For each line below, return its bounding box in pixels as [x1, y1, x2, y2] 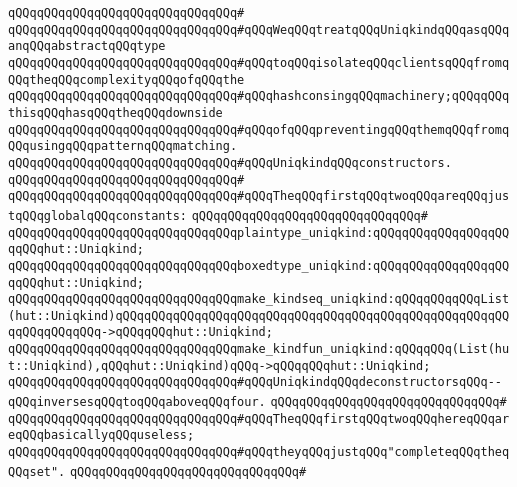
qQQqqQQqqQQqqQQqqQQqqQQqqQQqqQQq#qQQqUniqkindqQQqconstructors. [8, 155, 452, 170]
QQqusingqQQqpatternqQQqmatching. [8, 139, 238, 154]
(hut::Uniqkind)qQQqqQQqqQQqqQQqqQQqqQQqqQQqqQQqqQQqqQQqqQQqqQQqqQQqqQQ [8, 308, 510, 323]
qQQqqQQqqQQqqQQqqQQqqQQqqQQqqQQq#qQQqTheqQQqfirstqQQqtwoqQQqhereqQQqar [8, 411, 510, 426]
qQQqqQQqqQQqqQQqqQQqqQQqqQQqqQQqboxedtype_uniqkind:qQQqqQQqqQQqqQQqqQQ [8, 258, 510, 273]
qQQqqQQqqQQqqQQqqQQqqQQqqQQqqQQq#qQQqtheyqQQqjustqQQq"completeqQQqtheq [8, 445, 510, 460]
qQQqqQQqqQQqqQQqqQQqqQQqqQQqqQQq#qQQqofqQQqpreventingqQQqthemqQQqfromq [8, 122, 510, 137]
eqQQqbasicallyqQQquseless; [8, 428, 195, 443]
